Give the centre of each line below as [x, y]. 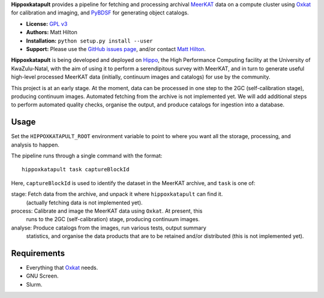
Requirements [38, 253]
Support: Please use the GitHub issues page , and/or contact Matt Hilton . [116, 49]
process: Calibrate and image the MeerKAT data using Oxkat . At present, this [107, 211]
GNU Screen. [42, 276]
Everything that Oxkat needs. [62, 268]
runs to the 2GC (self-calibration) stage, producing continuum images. [113, 219]
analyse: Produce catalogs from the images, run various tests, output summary [109, 228]
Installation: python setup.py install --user [89, 41]
